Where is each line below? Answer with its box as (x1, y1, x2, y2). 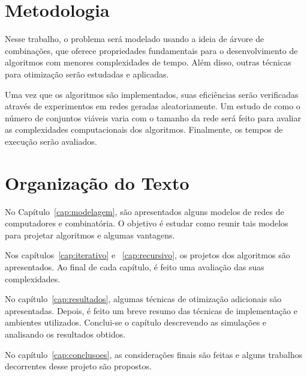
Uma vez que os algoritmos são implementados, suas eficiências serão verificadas (5, 88, 299, 100)
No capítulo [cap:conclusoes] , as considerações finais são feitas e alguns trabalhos (5, 348, 303, 360)
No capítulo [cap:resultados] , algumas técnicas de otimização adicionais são (5, 293, 282, 305)
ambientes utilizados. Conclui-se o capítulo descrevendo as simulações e (5, 316, 267, 329)
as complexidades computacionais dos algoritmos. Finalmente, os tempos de (5, 123, 283, 136)
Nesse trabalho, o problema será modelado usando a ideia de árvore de (5, 32, 264, 45)
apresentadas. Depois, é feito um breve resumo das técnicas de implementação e (5, 304, 297, 317)
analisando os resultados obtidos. (5, 327, 126, 340)
